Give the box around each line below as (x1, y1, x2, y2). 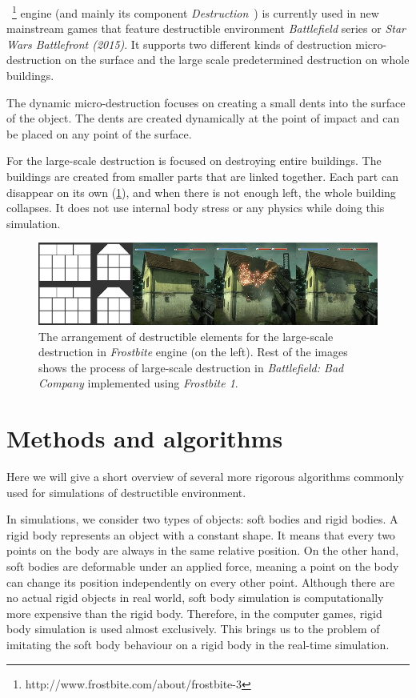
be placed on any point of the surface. (6, 125, 192, 142)
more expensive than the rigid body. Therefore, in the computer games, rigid (6, 604, 382, 621)
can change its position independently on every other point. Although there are (6, 573, 395, 590)
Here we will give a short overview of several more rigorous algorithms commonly (6, 468, 404, 484)
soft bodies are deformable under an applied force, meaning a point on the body (6, 557, 399, 574)
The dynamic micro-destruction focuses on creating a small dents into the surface (6, 94, 406, 110)
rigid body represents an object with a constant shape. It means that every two (6, 526, 395, 543)
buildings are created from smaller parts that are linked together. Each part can (6, 168, 398, 184)
